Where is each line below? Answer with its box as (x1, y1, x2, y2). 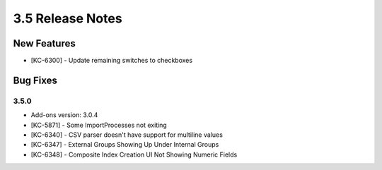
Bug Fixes (13, 74, 58, 86)
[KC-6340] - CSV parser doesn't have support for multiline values (30, 130, 223, 139)
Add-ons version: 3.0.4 (30, 111, 98, 119)
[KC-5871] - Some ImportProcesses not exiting (30, 121, 168, 129)
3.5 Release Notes (13, 11, 123, 26)
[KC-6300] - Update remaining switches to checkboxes (30, 56, 193, 65)
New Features (13, 37, 76, 49)
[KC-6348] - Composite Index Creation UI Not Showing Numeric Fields (30, 150, 238, 159)
